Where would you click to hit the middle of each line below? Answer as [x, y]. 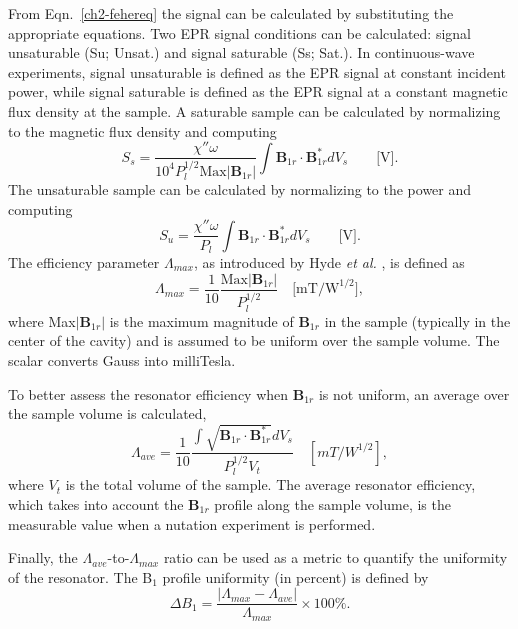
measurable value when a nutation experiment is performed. [192, 523]
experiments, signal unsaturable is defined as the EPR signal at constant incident [257, 71]
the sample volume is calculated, [107, 413]
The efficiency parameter [84, 262]
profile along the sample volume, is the [332, 503]
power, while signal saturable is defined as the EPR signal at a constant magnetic [258, 91]
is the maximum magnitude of [201, 320]
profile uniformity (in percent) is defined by [295, 576]
